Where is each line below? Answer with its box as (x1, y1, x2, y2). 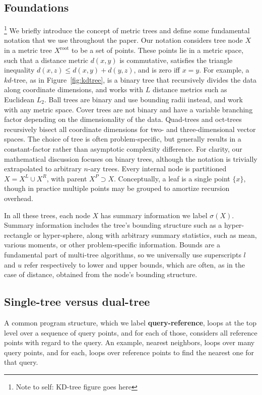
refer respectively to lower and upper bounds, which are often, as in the (24, 259, 245, 270)
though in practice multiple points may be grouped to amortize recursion (4, 183, 230, 193)
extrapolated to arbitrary (4, 163, 82, 174)
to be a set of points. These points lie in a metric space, (72, 45, 244, 55)
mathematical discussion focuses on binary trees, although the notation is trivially (4, 153, 257, 164)
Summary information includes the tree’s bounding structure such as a (4, 220, 222, 230)
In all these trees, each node (4, 210, 90, 220)
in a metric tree (4, 45, 52, 55)
